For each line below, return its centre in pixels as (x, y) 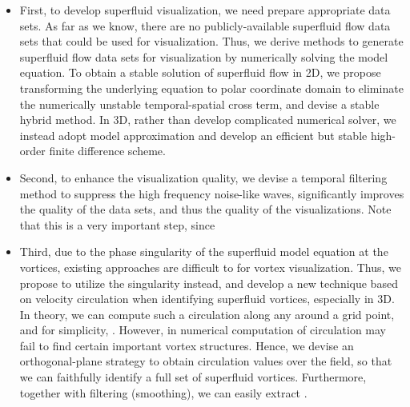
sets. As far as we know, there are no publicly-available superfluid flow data (205, 25)
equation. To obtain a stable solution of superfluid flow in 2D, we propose (200, 72)
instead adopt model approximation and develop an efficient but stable (193, 135)
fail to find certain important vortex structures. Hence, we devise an (187, 345)
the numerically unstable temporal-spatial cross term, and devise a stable (199, 104)
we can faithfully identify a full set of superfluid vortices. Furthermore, (193, 377)
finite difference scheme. (107, 151)
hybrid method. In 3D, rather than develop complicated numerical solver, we (208, 120)
